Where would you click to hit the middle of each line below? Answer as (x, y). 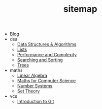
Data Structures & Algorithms (47, 44)
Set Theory (29, 91)
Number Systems (35, 86)
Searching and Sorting (40, 60)
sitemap (80, 9)
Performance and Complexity (47, 55)
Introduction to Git (35, 102)
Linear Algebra (32, 76)
